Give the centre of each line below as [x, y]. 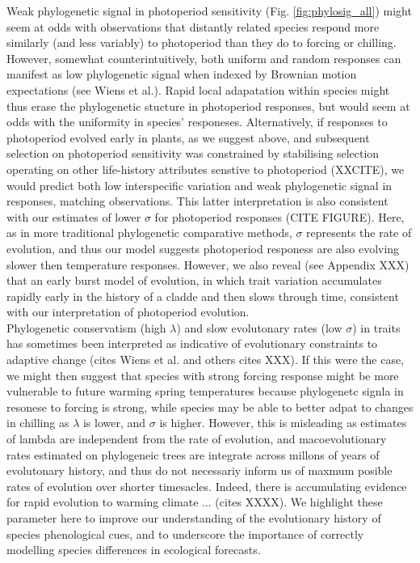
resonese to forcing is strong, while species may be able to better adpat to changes [210, 406]
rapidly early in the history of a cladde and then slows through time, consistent [203, 296]
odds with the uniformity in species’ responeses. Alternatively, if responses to [197, 122]
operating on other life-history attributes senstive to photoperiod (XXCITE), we [206, 169]
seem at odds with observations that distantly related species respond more [193, 26]
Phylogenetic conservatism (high [86, 327]
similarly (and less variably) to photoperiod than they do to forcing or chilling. [202, 42]
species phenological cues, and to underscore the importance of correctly [185, 533]
